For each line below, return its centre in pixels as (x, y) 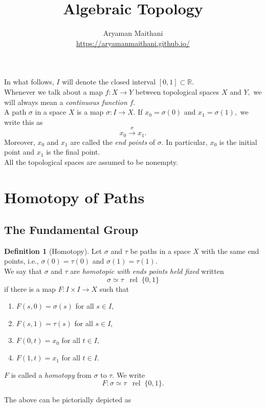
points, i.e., (21, 261)
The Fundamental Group (71, 230)
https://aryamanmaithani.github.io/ (133, 43)
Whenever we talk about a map (53, 91)
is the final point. (73, 152)
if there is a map (30, 288)
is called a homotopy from (51, 374)
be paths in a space (160, 251)
